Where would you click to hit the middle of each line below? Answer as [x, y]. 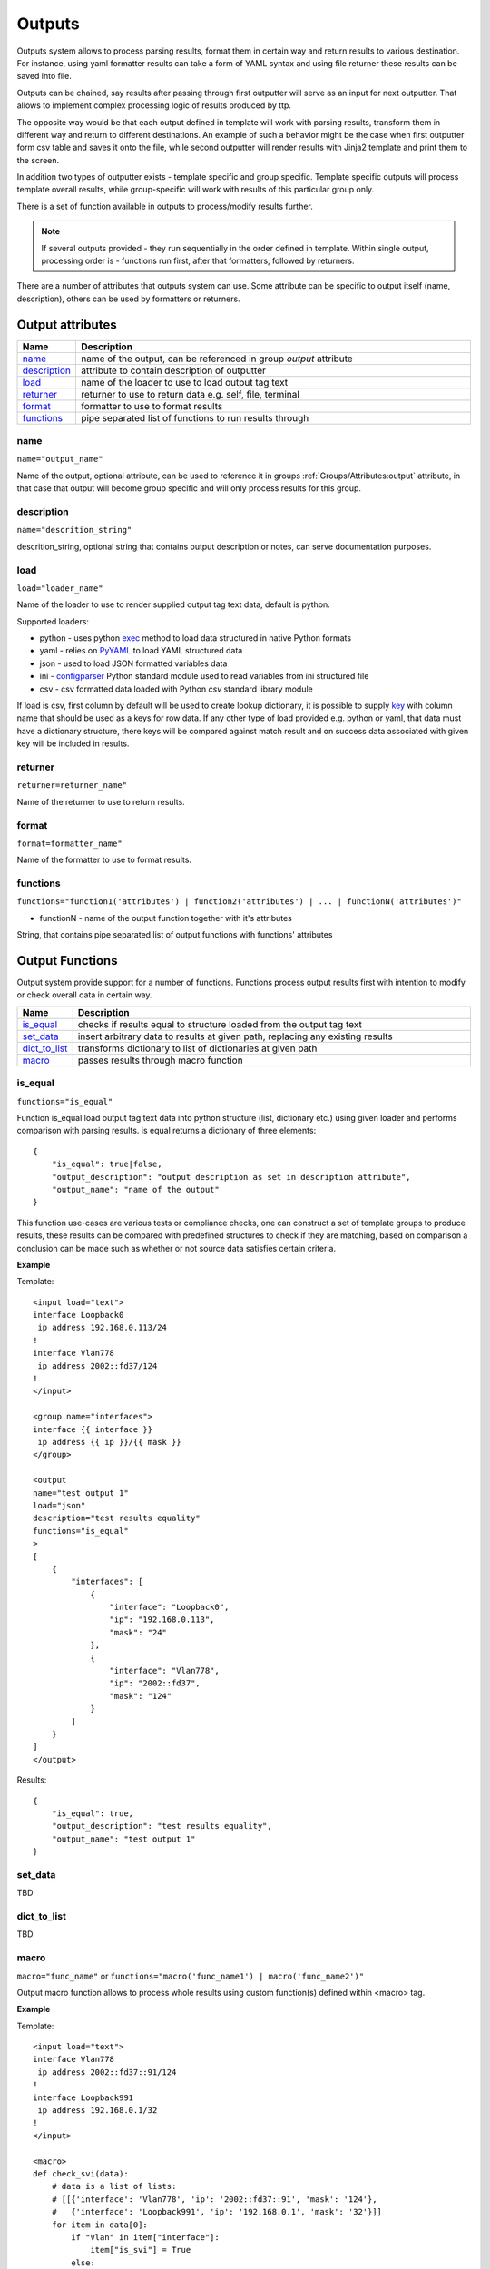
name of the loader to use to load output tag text [184, 382]
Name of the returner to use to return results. [101, 801]
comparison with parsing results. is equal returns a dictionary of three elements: [167, 1131]
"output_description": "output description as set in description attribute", [231, 1177]
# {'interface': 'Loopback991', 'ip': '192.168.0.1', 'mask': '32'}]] [217, 2212]
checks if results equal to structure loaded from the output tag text [220, 1024]
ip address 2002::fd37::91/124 [107, 2072]
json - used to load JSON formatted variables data [133, 663]
